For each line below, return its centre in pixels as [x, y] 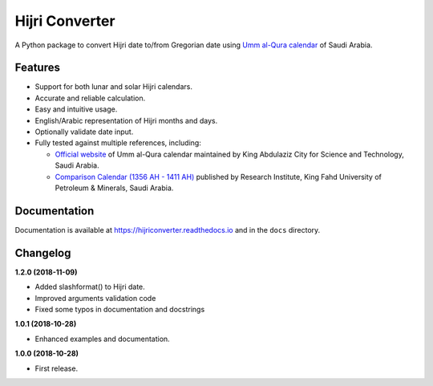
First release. [57, 368]
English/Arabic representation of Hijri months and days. [126, 120]
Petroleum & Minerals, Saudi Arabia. [114, 188]
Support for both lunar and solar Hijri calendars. [113, 87]
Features [37, 68]
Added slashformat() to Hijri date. [90, 287]
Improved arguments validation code [95, 298]
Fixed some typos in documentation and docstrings [120, 309]
